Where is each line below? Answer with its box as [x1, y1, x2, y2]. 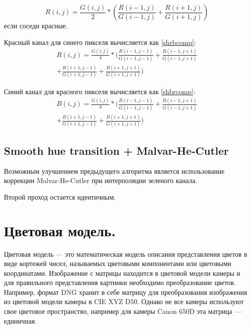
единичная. [4, 315, 37, 326]
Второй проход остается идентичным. [4, 191, 116, 202]
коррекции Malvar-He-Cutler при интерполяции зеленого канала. [4, 175, 197, 185]
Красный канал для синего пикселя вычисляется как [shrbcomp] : [4, 37, 196, 47]
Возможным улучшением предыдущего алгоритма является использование [4, 165, 225, 176]
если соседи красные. [4, 21, 68, 30]
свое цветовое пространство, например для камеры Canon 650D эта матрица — [4, 306, 241, 316]
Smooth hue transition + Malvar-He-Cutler [4, 143, 229, 158]
